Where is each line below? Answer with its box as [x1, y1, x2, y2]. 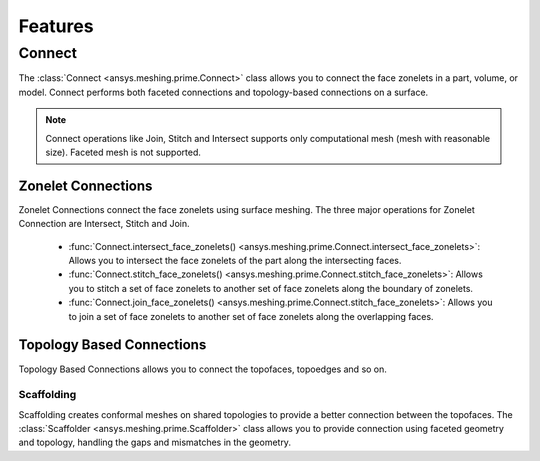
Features [18, 15, 94, 37]
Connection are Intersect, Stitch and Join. [18, 218, 190, 230]
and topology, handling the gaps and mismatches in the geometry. [18, 436, 292, 449]
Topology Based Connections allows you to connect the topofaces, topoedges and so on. [18, 363, 387, 375]
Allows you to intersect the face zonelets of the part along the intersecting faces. [68, 255, 402, 267]
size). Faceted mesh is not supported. [45, 146, 202, 158]
